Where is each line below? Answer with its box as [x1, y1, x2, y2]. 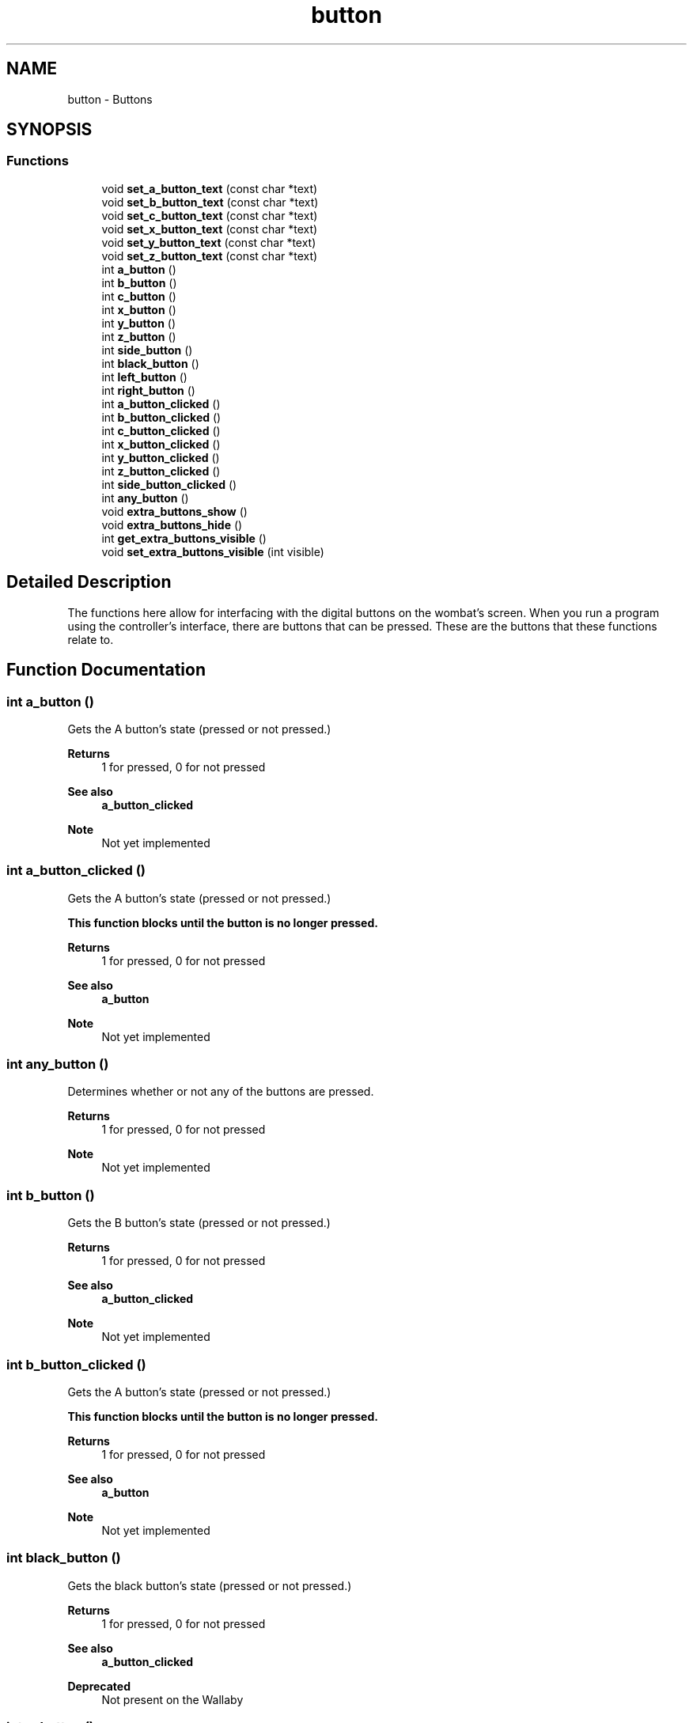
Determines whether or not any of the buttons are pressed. [67, 1085, 374, 1099]
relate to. [67, 632, 114, 646]
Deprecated [67, 1679, 131, 1693]
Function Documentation [6, 660, 206, 680]
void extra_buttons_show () [101, 504, 248, 518]
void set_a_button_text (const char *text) [101, 181, 318, 195]
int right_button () [101, 383, 195, 397]
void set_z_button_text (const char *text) [101, 248, 318, 263]
